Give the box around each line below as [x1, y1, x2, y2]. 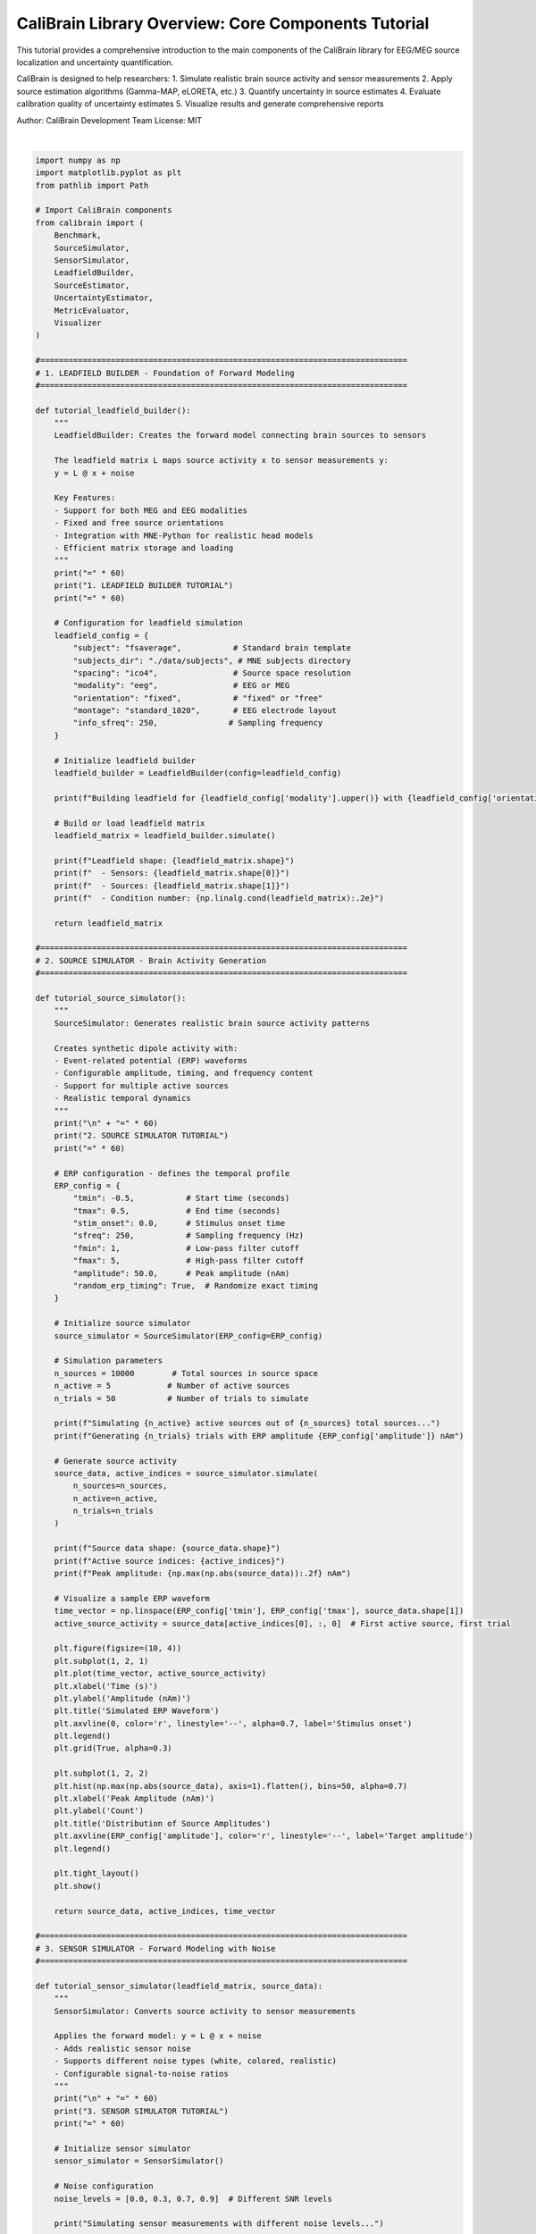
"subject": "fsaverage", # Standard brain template [72, 643, 352, 653]
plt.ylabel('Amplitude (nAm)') [54, 1693, 191, 1703]
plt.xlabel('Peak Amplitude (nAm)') [54, 1793, 214, 1804]
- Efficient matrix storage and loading [54, 542, 234, 553]
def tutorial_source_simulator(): [35, 993, 187, 1004]
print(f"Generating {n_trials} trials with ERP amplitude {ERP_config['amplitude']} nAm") [54, 1431, 465, 1440]
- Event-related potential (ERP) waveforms [54, 1055, 247, 1065]
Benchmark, [54, 231, 102, 240]
